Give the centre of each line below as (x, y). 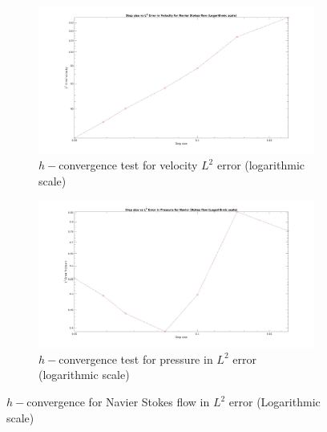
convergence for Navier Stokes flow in (118, 402)
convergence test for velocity (128, 165)
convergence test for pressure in (136, 359)
